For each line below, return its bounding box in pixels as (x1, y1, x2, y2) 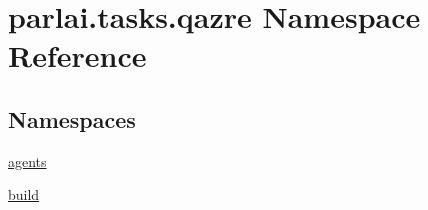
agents (8, 150, 47, 171)
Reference (8, 35, 147, 76)
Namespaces (8, 103, 136, 134)
